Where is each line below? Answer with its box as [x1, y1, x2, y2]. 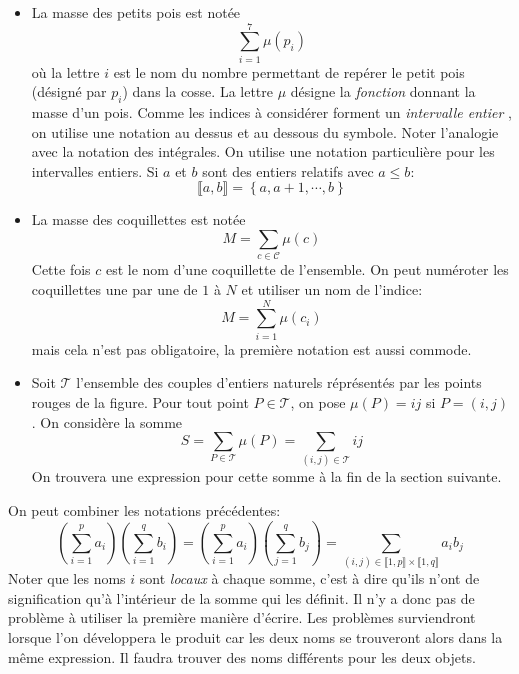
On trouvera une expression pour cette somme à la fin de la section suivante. [31, 466, 502, 487]
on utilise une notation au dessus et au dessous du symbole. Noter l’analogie [31, 121, 499, 142]
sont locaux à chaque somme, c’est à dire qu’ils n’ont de [139, 568, 480, 589]
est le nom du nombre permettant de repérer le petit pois [113, 61, 465, 82]
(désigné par [31, 81, 107, 102]
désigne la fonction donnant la [290, 81, 476, 102]
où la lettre [31, 61, 100, 82]
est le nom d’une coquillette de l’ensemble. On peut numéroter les [105, 259, 509, 280]
